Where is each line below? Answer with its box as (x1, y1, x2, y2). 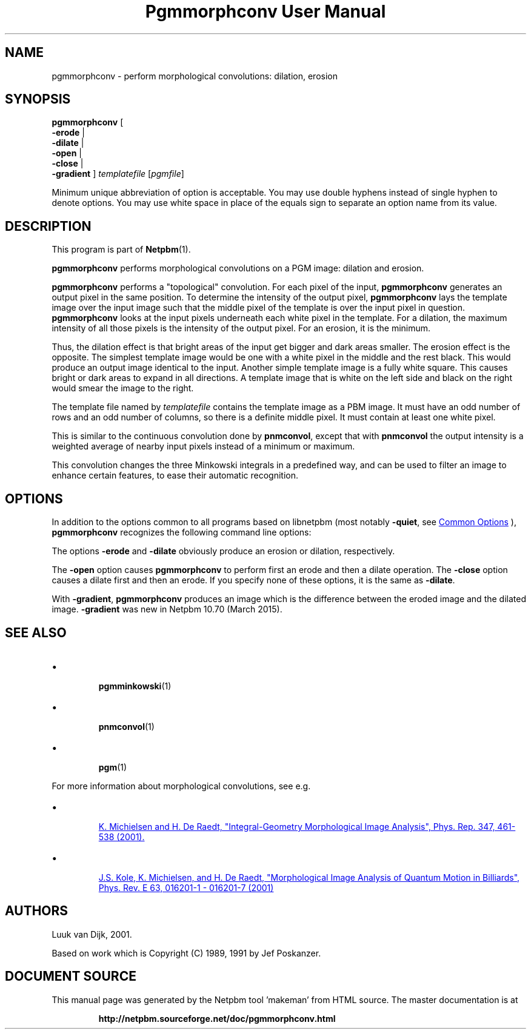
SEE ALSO (5, 625, 67, 640)
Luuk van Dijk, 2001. (52, 929, 132, 940)
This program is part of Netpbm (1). (52, 244, 191, 255)
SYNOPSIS (5, 91, 71, 107)
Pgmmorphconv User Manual (145, 1, 386, 22)
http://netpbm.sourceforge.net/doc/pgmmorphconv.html (98, 1013, 336, 1024)
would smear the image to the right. (52, 383, 194, 394)
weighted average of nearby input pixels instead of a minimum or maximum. (52, 441, 355, 452)
